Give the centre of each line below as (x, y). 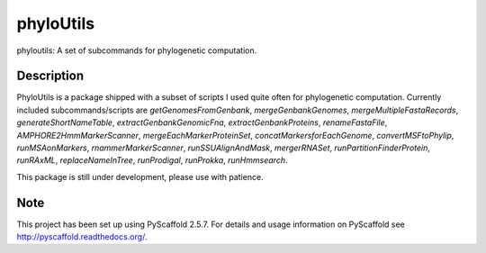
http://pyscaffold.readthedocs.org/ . (82, 237)
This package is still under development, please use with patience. (140, 176)
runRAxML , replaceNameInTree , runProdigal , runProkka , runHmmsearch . (152, 160)
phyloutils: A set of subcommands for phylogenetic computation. (137, 50)
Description (50, 76)
